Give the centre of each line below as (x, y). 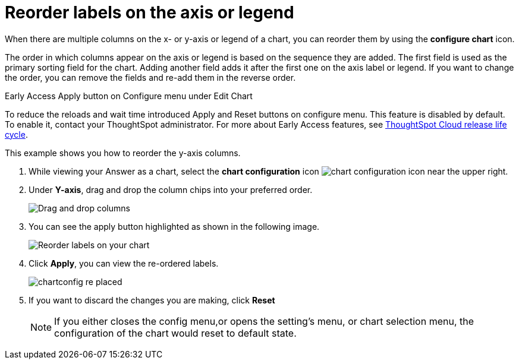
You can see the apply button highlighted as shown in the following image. (174, 226)
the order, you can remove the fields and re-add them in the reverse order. (150, 77)
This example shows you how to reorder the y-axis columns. (123, 153)
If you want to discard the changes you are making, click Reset (152, 300)
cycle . (16, 134)
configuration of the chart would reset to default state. (175, 333)
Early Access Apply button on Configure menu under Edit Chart (129, 96)
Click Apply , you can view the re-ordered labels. (124, 263)
